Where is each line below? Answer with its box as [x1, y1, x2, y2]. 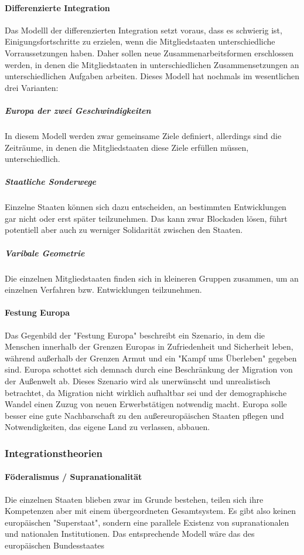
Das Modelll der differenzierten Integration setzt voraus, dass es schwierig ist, [5, 23, 282, 36]
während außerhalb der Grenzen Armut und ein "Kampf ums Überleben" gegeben [5, 351, 297, 364]
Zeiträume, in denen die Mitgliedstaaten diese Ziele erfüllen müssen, [5, 141, 249, 153]
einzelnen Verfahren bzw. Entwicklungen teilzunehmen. [5, 283, 202, 296]
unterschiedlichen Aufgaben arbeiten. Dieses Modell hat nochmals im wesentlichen [5, 70, 300, 82]
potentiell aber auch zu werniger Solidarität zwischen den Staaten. [5, 224, 243, 236]
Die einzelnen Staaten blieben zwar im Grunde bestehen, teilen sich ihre [5, 493, 264, 505]
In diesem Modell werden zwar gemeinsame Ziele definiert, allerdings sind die [5, 129, 282, 141]
